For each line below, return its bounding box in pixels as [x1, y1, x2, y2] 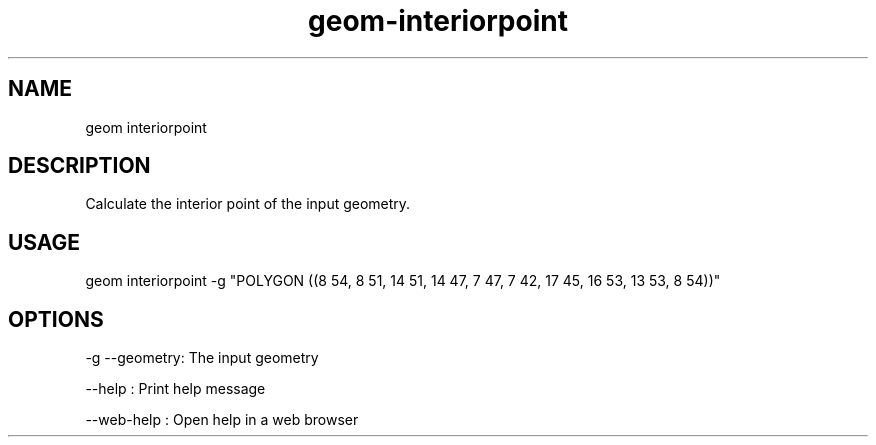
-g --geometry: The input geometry [85, 349, 319, 367]
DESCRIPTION [8, 153, 151, 179]
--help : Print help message [85, 380, 266, 398]
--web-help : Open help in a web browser [85, 411, 359, 429]
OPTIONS [8, 306, 104, 332]
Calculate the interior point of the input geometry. [85, 195, 411, 213]
